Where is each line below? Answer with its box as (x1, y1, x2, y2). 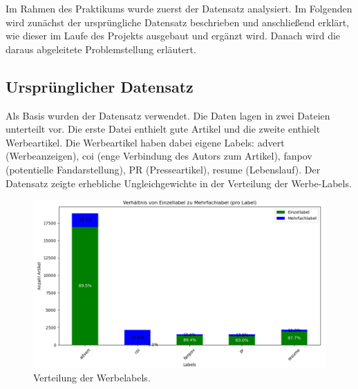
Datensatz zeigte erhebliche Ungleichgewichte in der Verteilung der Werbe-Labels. (6, 175, 352, 190)
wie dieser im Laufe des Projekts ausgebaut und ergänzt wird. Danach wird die (6, 28, 341, 43)
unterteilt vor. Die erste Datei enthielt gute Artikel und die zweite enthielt (6, 122, 321, 136)
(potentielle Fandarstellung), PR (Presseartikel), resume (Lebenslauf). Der (6, 162, 321, 176)
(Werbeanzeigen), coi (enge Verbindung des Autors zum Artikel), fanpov (6, 149, 312, 163)
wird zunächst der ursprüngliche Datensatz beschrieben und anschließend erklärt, (6, 15, 350, 29)
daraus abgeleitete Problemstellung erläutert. (6, 41, 196, 56)
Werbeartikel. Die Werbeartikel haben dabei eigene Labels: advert (6, 135, 285, 149)
